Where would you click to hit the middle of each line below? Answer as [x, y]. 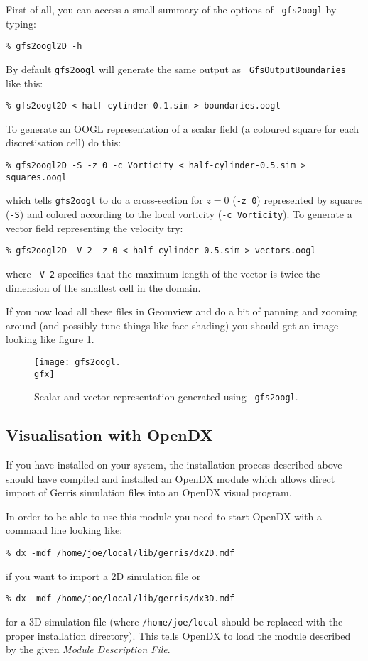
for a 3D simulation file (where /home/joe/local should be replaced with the [174, 621]
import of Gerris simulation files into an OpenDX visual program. [149, 492]
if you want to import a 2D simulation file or [103, 575]
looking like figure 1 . [50, 339]
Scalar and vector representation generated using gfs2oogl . [166, 397]
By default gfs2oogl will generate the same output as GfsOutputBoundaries [176, 69]
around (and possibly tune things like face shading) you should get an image [172, 325]
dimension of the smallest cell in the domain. [103, 287]
